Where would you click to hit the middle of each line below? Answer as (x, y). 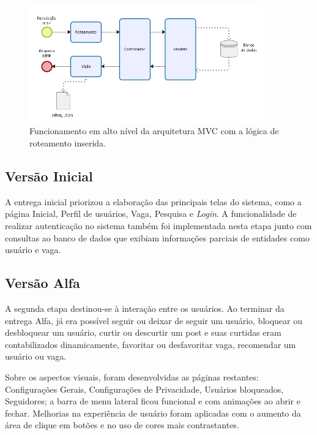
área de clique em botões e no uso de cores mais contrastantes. (122, 425)
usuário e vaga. (33, 250)
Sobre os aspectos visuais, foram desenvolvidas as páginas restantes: (132, 377)
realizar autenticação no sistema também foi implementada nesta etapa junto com (158, 226)
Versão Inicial (49, 176)
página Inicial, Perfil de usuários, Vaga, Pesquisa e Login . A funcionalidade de (151, 214)
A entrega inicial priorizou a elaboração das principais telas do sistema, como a (153, 201)
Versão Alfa (43, 283)
